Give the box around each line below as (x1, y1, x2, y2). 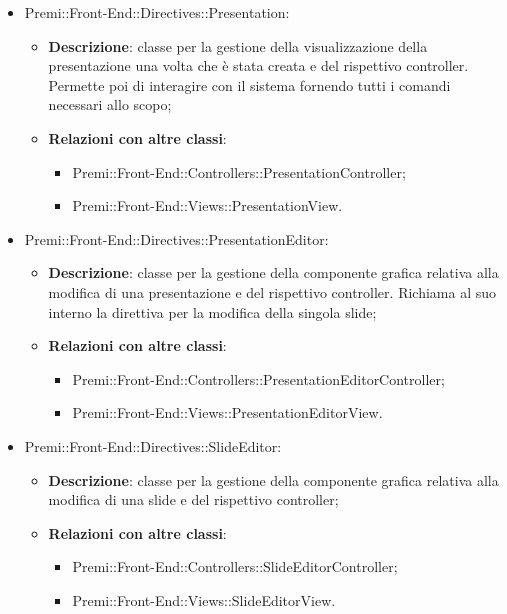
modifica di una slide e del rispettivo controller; (48, 489, 339, 510)
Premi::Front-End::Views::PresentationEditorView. (72, 402, 383, 423)
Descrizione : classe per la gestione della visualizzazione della (48, 35, 428, 56)
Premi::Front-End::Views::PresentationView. (72, 195, 343, 216)
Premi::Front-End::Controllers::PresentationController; (72, 161, 406, 182)
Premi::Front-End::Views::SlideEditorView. (72, 589, 336, 610)
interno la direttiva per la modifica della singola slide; (48, 301, 377, 322)
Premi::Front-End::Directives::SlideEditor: (24, 435, 282, 456)
